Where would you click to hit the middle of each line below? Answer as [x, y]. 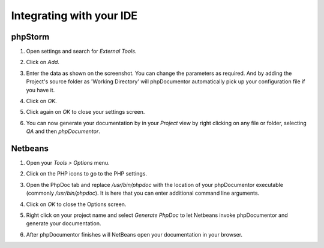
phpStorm [30, 37]
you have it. [40, 90]
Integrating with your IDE [74, 16]
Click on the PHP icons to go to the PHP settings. [86, 174]
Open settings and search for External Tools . [81, 52]
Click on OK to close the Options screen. [76, 204]
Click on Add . [43, 62]
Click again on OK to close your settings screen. [85, 112]
